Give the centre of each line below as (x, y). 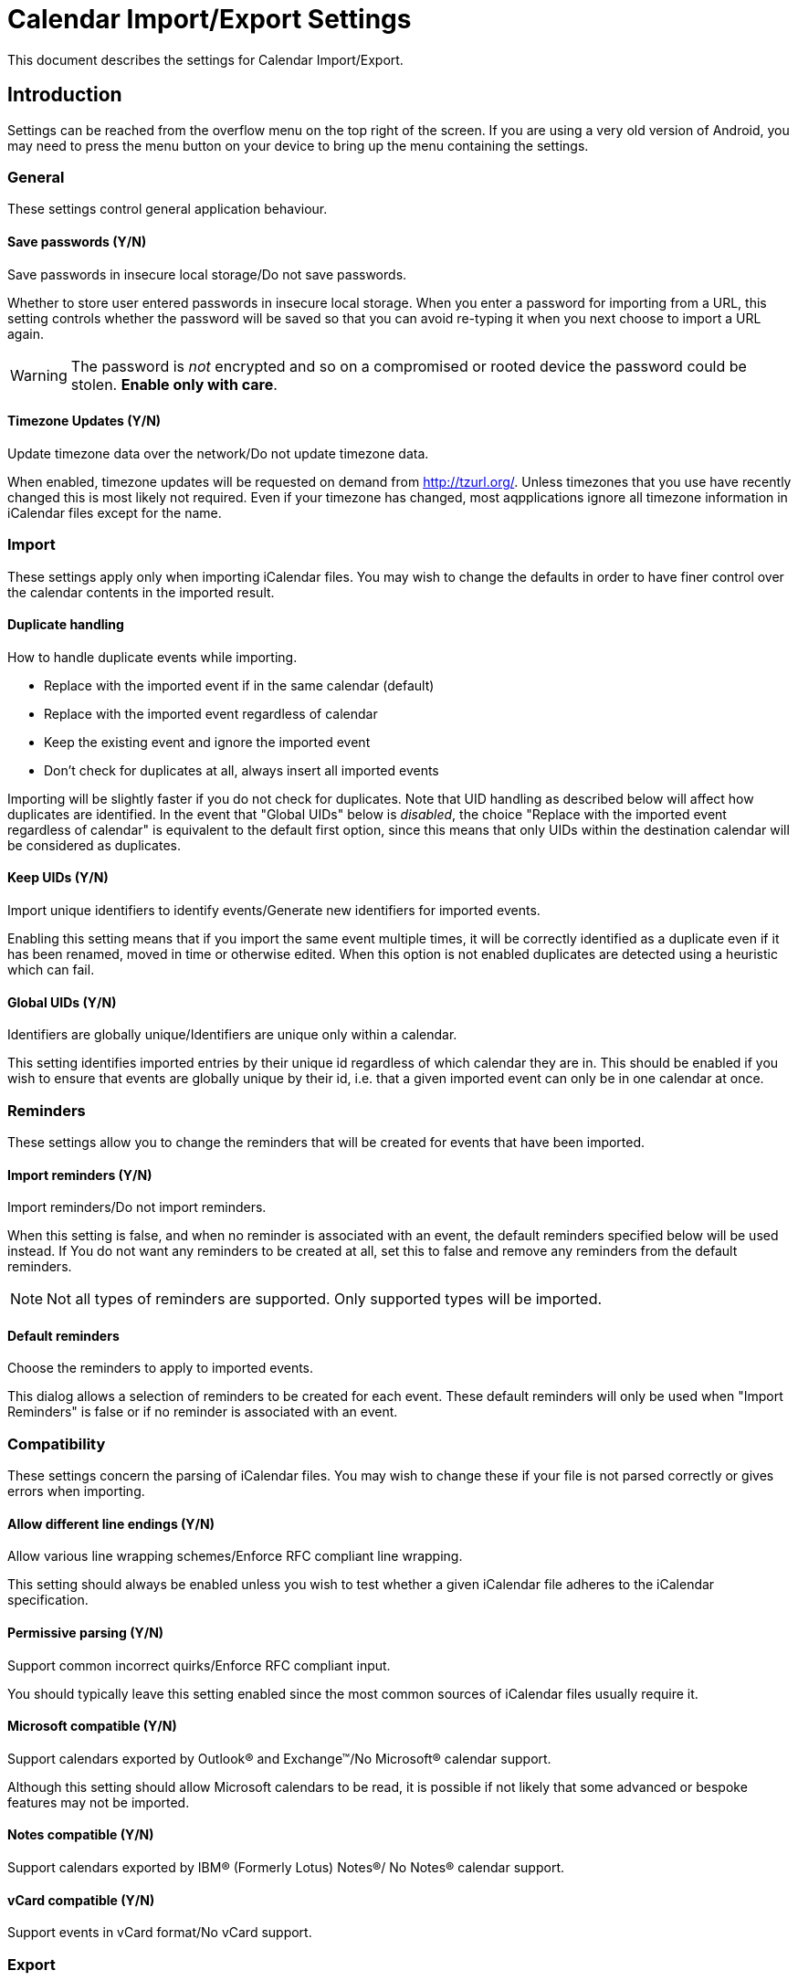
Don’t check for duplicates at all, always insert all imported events (241, 770)
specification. (48, 1600)
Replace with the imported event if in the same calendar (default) (239, 685)
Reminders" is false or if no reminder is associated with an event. (203, 1412)
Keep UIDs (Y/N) (58, 878)
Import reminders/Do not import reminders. (137, 1207)
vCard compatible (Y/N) (81, 1900)
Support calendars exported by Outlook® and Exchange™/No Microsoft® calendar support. (279, 1758)
